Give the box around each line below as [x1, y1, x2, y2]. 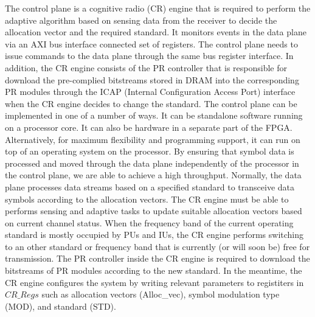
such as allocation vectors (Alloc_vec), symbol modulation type [41, 288, 280, 301]
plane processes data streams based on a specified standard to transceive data [5, 180, 295, 193]
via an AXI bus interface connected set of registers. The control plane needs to [5, 37, 298, 50]
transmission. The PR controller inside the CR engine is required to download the [5, 252, 310, 265]
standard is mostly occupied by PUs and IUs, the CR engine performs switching [5, 228, 304, 241]
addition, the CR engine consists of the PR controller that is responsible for [5, 61, 287, 74]
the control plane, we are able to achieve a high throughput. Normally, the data [5, 169, 302, 181]
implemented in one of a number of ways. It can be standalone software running [5, 109, 303, 122]
